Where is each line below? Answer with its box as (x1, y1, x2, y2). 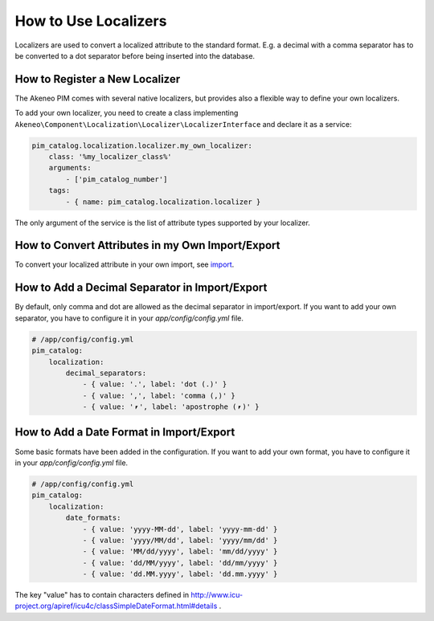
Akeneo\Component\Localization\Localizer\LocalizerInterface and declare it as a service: (14, 119, 352, 129)
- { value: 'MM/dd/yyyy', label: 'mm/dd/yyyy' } (82, 547, 278, 556)
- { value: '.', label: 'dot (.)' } (82, 380, 227, 389)
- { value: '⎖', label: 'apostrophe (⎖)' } (82, 402, 260, 411)
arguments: (48, 163, 92, 173)
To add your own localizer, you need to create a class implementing (14, 108, 239, 118)
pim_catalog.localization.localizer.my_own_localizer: (31, 141, 252, 150)
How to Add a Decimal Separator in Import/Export (14, 281, 268, 295)
